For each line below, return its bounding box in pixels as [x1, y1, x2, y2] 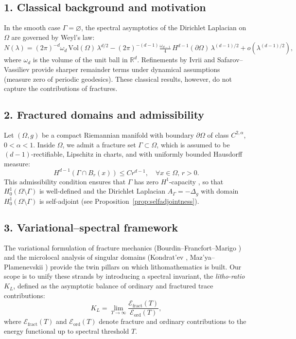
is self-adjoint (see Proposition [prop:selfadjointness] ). [39, 196, 199, 206]
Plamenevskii [4, 261, 43, 271]
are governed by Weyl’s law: [11, 32, 95, 42]
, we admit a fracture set [62, 139, 136, 149]
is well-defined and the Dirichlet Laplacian [39, 186, 166, 196]
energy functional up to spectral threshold [4, 325, 129, 336]
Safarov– [217, 54, 243, 65]
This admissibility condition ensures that [4, 176, 126, 186]
